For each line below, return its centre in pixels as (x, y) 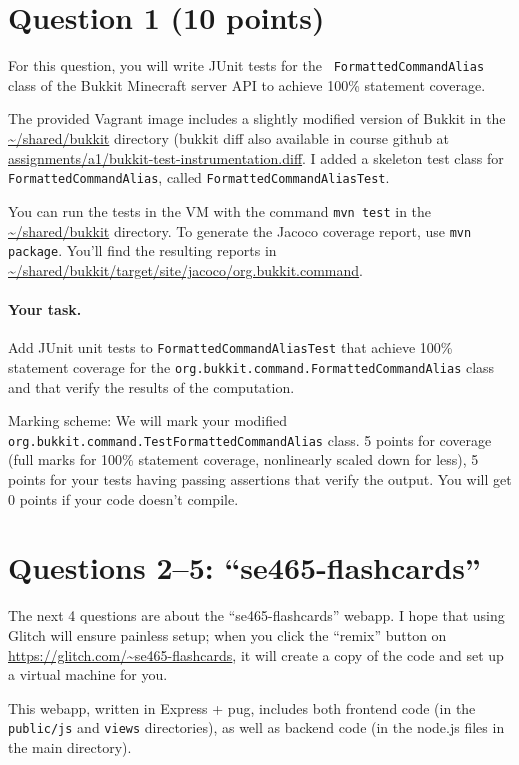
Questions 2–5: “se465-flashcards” (244, 567)
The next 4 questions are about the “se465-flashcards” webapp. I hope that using (256, 615)
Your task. (45, 309)
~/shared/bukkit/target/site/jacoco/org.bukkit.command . (186, 269)
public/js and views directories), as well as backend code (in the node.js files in (256, 727)
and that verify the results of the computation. (151, 386)
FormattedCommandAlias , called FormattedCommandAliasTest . (199, 177)
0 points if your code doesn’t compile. (123, 498)
